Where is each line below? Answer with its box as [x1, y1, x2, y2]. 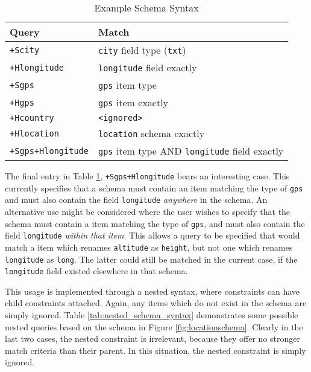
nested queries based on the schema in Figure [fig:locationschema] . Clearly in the [5, 320, 303, 333]
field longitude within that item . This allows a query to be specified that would [5, 229, 300, 242]
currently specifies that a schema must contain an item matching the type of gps [5, 181, 303, 194]
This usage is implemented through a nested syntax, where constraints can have [5, 284, 300, 297]
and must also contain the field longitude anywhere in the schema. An [5, 193, 268, 206]
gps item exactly [98, 95, 169, 109]
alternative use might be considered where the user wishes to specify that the [5, 205, 291, 217]
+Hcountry [10, 113, 54, 123]
